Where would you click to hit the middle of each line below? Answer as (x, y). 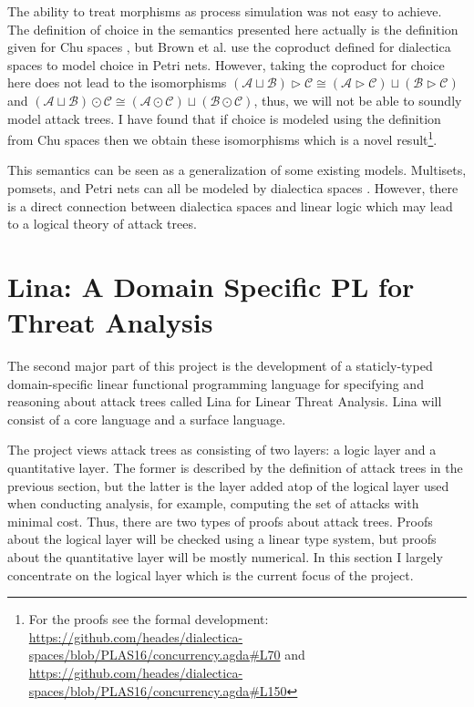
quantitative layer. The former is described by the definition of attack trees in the (235, 468)
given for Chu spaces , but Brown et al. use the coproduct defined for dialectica (229, 47)
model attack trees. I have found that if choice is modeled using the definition (224, 118)
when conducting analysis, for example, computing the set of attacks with (213, 503)
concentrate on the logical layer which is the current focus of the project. (211, 574)
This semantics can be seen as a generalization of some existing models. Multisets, (237, 170)
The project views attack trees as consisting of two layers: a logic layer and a (222, 450)
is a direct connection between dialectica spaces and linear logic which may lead (230, 205)
